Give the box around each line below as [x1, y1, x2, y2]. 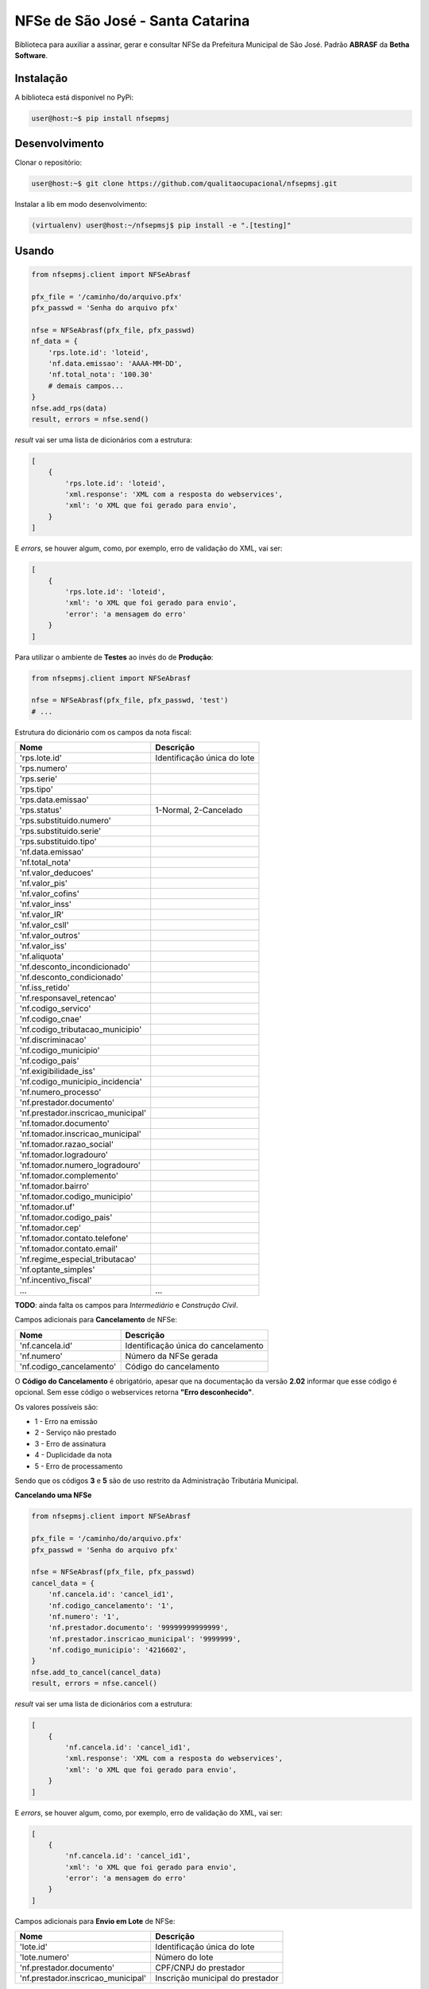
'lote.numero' [19, 1952, 70, 1963]
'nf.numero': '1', [48, 1612, 120, 1621]
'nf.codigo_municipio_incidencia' [19, 1076, 142, 1088]
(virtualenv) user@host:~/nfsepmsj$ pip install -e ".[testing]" [31, 221, 292, 230]
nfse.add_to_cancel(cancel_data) [31, 1668, 162, 1676]
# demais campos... [48, 381, 125, 390]
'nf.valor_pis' [19, 878, 68, 889]
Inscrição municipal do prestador [155, 1973, 279, 1984]
